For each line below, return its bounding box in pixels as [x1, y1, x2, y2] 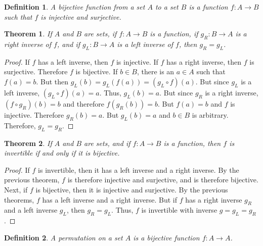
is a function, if [150, 28, 198, 39]
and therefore [63, 98, 104, 109]
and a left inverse [4, 205, 58, 215]
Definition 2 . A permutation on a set [4, 232, 123, 242]
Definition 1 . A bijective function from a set [4, 2, 145, 12]
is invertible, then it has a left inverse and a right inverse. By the [38, 164, 239, 175]
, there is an [137, 66, 174, 77]
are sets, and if [84, 137, 130, 148]
